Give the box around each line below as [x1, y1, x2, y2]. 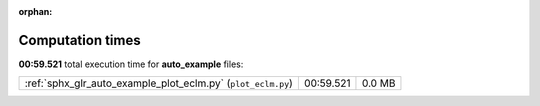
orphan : [18, 6, 53, 17]
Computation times [18, 31, 141, 49]
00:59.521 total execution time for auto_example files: [18, 58, 244, 70]
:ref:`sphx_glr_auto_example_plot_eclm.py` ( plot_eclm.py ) [24, 76, 294, 90]
